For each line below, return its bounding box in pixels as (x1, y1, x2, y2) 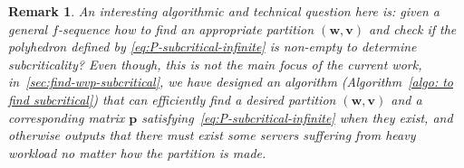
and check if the (368, 19, 457, 38)
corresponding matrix (8, 107, 125, 126)
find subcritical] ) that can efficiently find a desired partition (8, 89, 336, 108)
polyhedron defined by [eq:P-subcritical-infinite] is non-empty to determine (8, 37, 417, 56)
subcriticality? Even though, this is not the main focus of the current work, (8, 54, 422, 73)
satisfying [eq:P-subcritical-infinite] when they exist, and (141, 107, 453, 126)
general (8, 19, 48, 38)
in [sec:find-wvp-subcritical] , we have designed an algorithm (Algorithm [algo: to (8, 72, 454, 91)
